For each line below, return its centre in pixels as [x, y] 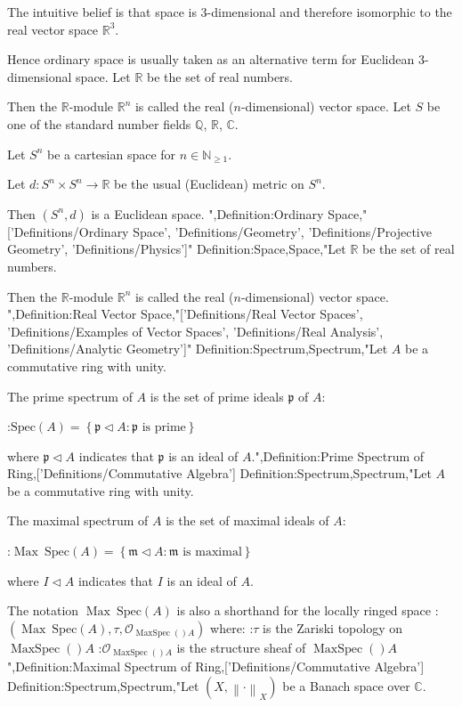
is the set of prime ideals [217, 396]
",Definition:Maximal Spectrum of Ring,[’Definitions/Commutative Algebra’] [216, 666]
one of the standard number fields [99, 123]
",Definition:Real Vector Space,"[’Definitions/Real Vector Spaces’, [185, 314]
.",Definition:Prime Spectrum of [338, 455]
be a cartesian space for [112, 154]
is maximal [212, 553]
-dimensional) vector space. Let [326, 106]
